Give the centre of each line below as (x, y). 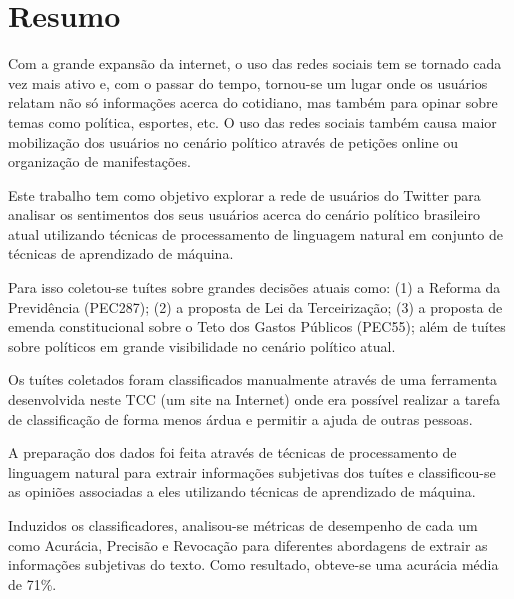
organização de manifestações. (99, 161)
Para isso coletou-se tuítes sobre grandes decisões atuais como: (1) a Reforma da (254, 287)
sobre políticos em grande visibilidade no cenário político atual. (202, 345)
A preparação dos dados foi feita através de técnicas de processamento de (232, 452)
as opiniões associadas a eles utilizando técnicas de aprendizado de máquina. (242, 491)
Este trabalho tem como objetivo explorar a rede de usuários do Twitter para (244, 194)
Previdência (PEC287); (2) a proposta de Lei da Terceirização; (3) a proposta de (255, 306)
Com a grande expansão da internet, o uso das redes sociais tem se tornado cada (255, 63)
